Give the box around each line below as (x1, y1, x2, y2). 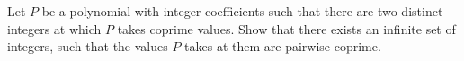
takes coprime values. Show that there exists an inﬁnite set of (117, 19, 456, 38)
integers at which (7, 19, 102, 38)
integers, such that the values (7, 37, 168, 56)
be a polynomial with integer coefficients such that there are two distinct (41, 2, 443, 20)
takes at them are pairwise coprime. (184, 37, 381, 56)
